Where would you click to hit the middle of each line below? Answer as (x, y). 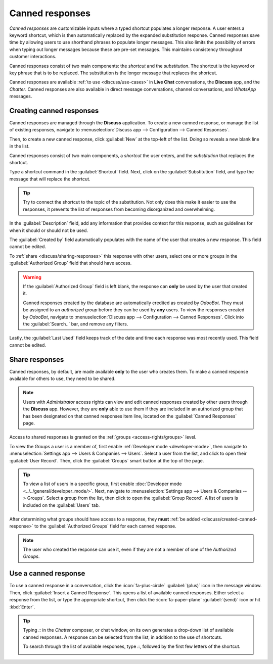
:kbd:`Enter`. (22, 607)
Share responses (37, 360)
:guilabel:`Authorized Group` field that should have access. (71, 263)
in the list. (19, 146)
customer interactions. (33, 57)
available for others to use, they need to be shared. (62, 378)
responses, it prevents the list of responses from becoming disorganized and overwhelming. (119, 209)
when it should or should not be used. (49, 230)
